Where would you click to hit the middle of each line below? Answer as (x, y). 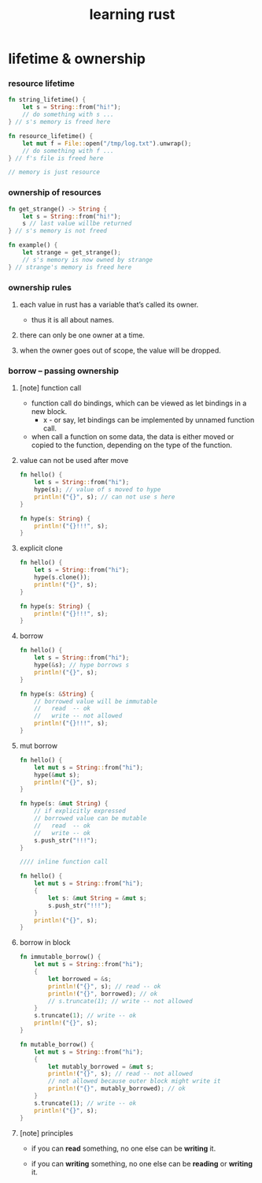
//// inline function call (64, 862)
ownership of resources (55, 192)
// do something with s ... (68, 115)
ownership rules (40, 287)
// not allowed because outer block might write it (135, 1081)
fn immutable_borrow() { (60, 957)
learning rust (132, 15)
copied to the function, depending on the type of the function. (132, 445)
